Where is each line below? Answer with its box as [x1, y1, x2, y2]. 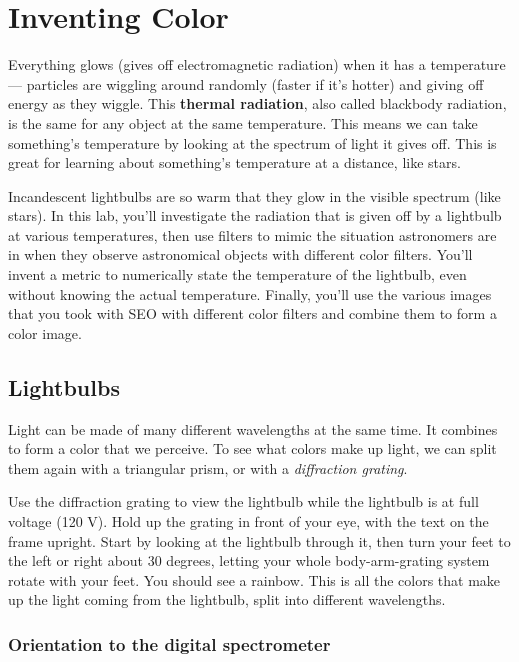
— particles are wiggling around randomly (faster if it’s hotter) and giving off [8, 73, 484, 94]
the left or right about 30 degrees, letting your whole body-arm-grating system [8, 550, 490, 571]
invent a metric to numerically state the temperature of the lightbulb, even [8, 264, 467, 285]
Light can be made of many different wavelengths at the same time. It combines [8, 418, 498, 439]
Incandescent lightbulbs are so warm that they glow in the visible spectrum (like [8, 185, 501, 206]
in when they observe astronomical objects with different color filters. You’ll [8, 244, 473, 265]
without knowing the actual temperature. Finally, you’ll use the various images [8, 283, 492, 304]
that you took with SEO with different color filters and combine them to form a [8, 303, 497, 324]
